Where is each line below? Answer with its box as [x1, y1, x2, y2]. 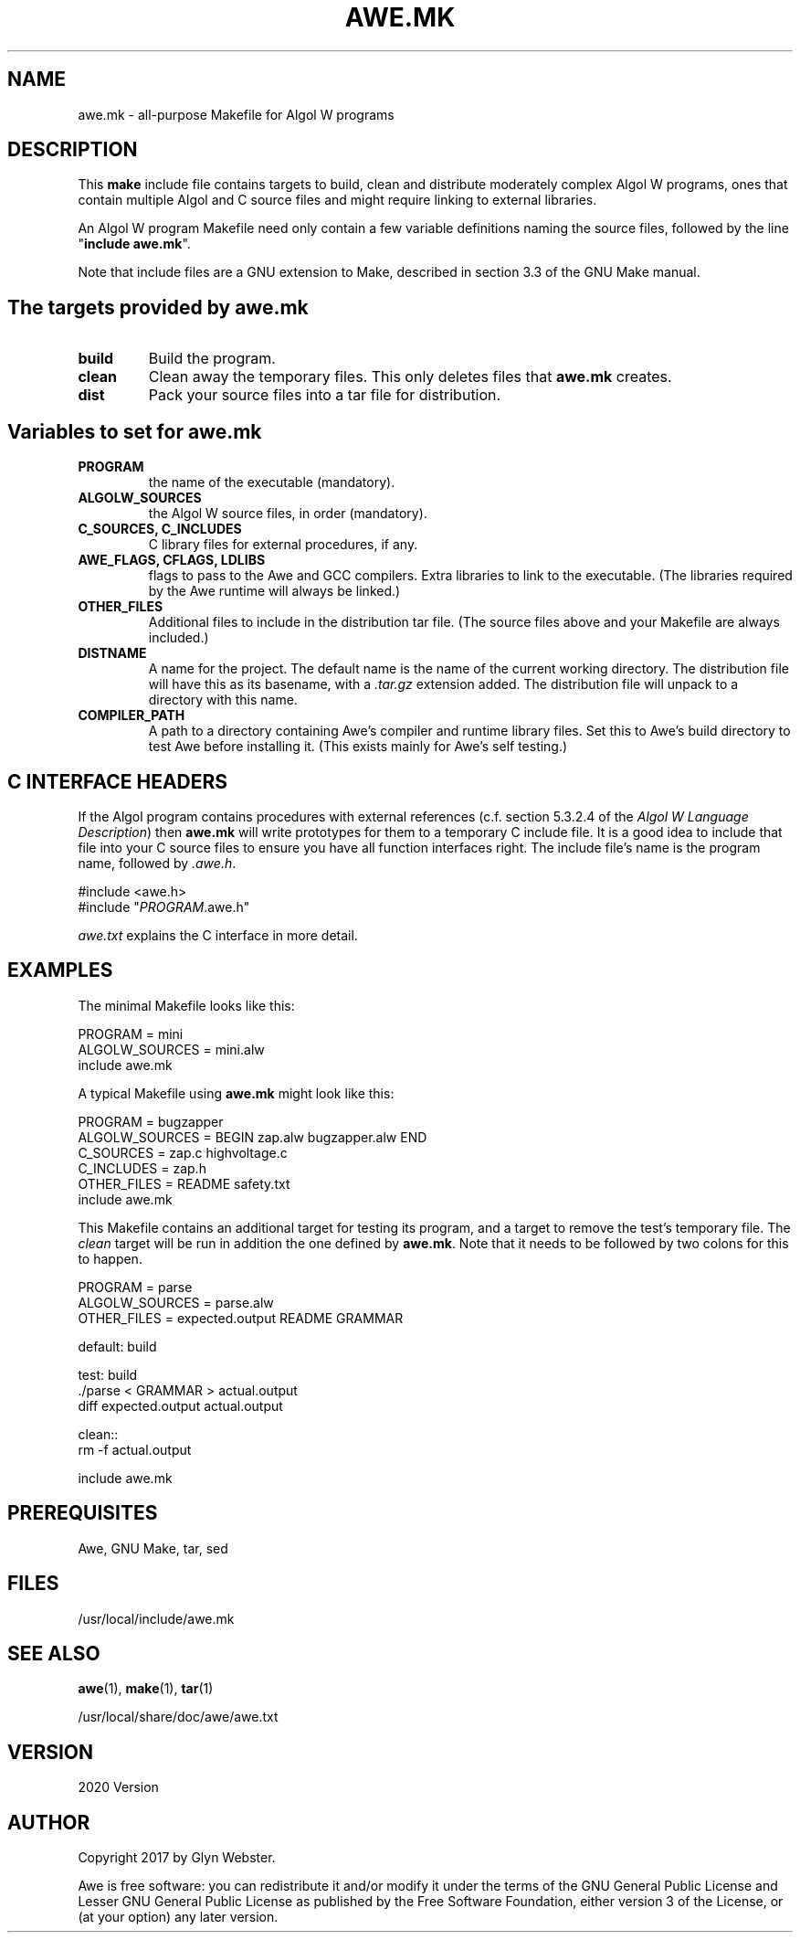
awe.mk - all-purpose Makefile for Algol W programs [78, 106, 395, 122]
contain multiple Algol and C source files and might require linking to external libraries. [78, 192, 597, 208]
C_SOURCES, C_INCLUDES [78, 521, 242, 537]
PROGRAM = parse [78, 1278, 193, 1295]
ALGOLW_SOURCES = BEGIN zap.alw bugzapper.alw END [78, 1129, 427, 1145]
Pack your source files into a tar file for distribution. [148, 386, 501, 405]
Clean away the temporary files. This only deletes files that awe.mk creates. [148, 367, 672, 387]
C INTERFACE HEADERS [7, 769, 228, 793]
